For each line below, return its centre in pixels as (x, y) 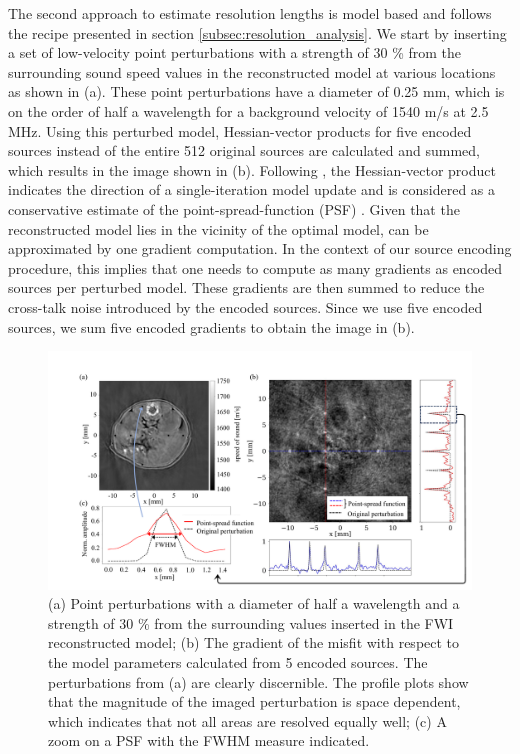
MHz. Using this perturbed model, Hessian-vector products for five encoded (240, 130)
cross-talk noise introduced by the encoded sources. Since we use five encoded (245, 306)
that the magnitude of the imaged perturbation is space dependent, (254, 701)
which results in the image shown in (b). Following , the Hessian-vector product (252, 169)
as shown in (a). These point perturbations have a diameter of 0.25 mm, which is (256, 91)
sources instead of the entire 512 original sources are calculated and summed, (244, 150)
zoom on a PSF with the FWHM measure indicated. (209, 740)
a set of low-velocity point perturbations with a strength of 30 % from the (235, 52)
